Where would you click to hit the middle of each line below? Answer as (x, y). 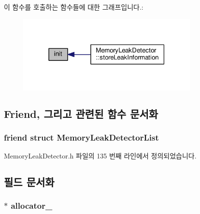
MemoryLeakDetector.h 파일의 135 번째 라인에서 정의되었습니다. (100, 155)
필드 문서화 (29, 181)
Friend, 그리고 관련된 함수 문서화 (81, 113)
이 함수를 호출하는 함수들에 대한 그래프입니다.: (74, 7)
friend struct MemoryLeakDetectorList (81, 137)
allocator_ (32, 205)
